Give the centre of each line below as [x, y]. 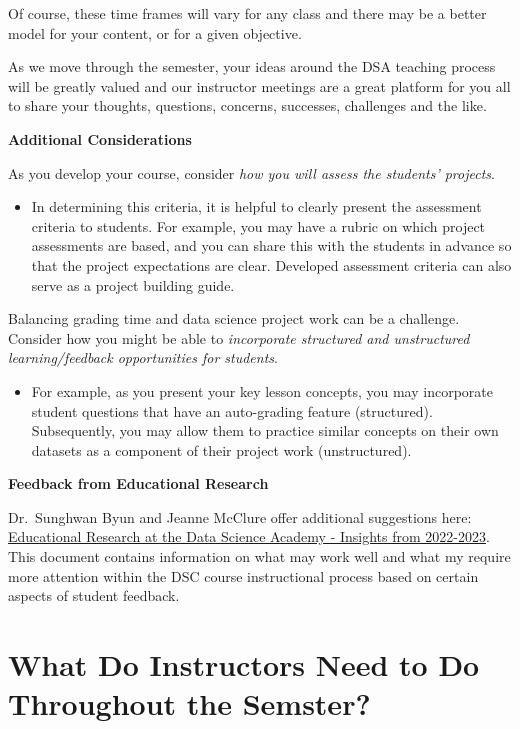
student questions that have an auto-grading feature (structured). [232, 410]
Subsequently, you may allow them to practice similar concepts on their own [265, 430]
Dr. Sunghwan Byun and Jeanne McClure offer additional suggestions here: [240, 516]
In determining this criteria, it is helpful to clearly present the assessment [256, 206]
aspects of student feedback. [94, 595]
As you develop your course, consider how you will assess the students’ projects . [251, 172]
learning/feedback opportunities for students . [143, 357]
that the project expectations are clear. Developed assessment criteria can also [271, 264]
